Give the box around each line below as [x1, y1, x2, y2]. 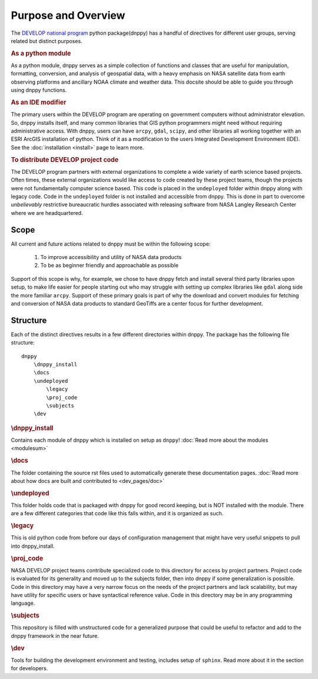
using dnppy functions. [11, 87, 67, 94]
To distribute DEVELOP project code [11, 155, 119, 164]
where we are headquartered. [11, 209, 83, 216]
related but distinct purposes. [11, 37, 82, 44]
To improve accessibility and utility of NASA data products [40, 254, 182, 261]
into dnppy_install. [11, 542, 55, 549]
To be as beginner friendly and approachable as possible [40, 262, 179, 269]
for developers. [11, 665, 48, 672]
